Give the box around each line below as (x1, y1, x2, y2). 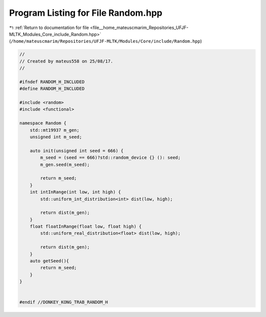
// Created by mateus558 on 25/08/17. (19, 58, 113, 64)
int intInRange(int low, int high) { (30, 190, 121, 195)
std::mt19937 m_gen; (30, 127, 80, 133)
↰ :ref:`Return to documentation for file (9, 25, 89, 31)
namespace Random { (19, 121, 66, 126)
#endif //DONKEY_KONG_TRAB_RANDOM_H (19, 299, 108, 305)
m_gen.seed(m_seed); (40, 161, 90, 167)
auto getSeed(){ (30, 258, 69, 264)
